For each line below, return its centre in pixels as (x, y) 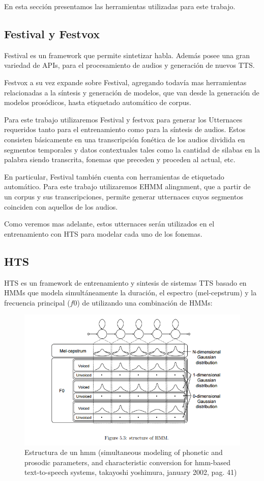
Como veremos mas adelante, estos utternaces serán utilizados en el (109, 224)
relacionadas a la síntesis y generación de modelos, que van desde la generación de (132, 92)
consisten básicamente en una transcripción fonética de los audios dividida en (125, 139)
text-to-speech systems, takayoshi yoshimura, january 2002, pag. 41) (131, 472)
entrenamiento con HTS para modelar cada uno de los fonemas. (103, 233)
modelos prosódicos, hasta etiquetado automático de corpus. (98, 102)
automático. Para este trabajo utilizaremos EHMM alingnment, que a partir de (127, 186)
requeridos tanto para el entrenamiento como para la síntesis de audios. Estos (125, 129)
